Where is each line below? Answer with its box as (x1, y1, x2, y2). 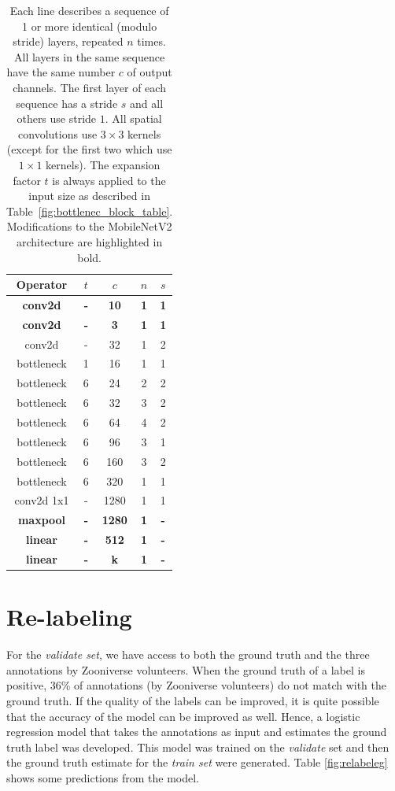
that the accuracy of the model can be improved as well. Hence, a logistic (6, 708, 360, 724)
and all (130, 94, 164, 111)
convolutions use (18, 125, 98, 142)
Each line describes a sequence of (9, 2, 169, 18)
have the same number (6, 64, 116, 80)
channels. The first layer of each (13, 79, 166, 95)
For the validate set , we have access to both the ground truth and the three (6, 646, 370, 663)
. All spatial (105, 110, 162, 127)
